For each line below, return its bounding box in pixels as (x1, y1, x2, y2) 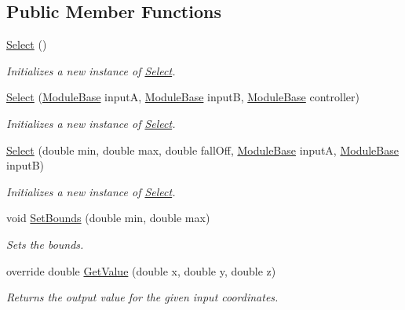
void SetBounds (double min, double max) (6, 210, 210, 226)
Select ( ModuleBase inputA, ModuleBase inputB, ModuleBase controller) (6, 89, 359, 105)
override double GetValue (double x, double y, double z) (6, 262, 276, 279)
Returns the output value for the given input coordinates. (6, 289, 279, 305)
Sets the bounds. (6, 235, 84, 252)
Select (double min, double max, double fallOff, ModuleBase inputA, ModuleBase (6, 141, 399, 158)
